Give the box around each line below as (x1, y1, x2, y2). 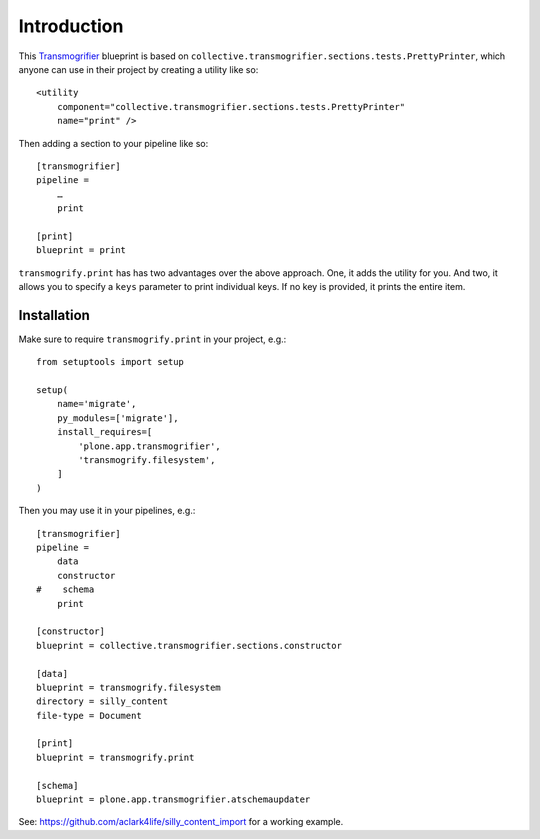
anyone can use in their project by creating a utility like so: (18, 63, 259, 75)
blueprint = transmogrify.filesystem (36, 681, 222, 693)
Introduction (18, 15, 124, 37)
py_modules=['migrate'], (56, 412, 179, 424)
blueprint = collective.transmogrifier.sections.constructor (36, 640, 342, 651)
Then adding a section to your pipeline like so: (18, 137, 209, 149)
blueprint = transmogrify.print (36, 751, 195, 763)
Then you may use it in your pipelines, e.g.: (18, 505, 196, 517)
